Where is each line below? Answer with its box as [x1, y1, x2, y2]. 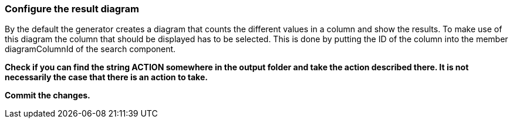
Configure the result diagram [5, 3, 139, 15]
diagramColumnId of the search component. [5, 44, 176, 54]
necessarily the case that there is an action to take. [5, 72, 208, 83]
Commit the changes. [5, 90, 90, 101]
